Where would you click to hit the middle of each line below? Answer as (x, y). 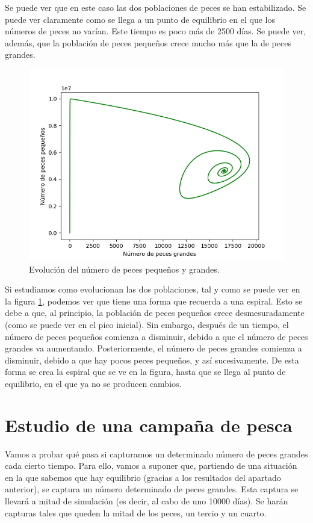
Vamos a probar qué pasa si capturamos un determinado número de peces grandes (156, 453)
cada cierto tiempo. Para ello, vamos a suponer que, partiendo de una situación (151, 466)
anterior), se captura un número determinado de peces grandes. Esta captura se (152, 489)
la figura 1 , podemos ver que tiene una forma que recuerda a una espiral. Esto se (154, 301)
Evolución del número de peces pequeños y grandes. (124, 269)
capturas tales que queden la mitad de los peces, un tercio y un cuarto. (136, 512)
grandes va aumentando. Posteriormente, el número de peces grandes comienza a (153, 348)
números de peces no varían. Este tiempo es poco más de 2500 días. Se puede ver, (156, 31)
